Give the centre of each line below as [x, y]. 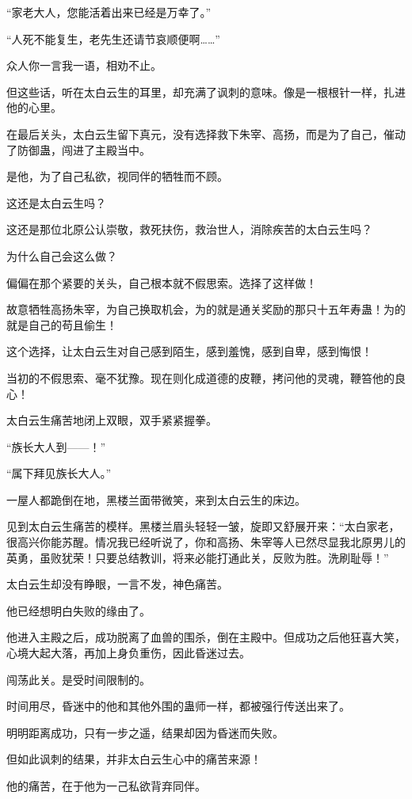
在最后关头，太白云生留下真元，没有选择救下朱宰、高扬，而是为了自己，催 [200, 133]
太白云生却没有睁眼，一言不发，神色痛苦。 [117, 584]
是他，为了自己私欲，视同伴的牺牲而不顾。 [117, 176]
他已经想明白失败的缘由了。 [78, 610]
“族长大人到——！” [56, 446]
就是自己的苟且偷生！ [62, 324]
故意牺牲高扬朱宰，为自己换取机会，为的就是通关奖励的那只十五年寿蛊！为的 [206, 309]
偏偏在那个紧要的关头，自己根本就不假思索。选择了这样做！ [162, 282]
